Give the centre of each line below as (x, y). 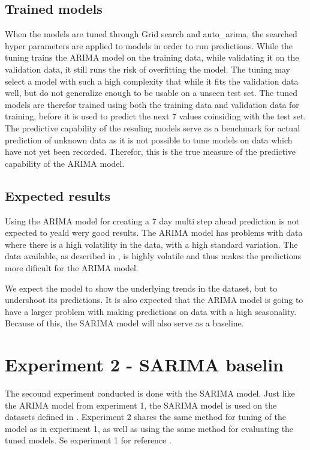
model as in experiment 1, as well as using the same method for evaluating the (149, 428)
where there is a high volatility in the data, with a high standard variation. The (151, 244)
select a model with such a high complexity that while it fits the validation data (152, 81)
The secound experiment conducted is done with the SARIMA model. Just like (150, 393)
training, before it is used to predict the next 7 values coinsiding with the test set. (156, 116)
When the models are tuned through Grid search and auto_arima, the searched (151, 34)
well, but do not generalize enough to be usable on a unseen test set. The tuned (151, 93)
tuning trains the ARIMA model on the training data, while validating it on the (152, 57)
